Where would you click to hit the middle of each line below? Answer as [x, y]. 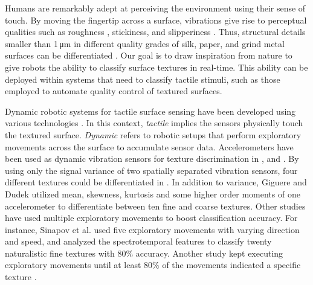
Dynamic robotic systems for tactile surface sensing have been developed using [150, 111]
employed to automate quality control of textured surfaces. [114, 91]
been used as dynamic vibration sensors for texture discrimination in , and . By [152, 159]
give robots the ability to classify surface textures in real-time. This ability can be [156, 67]
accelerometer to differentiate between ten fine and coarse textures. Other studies [155, 206]
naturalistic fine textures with [60, 253]
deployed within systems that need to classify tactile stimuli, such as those [143, 79]
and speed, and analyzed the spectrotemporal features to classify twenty [138, 241]
